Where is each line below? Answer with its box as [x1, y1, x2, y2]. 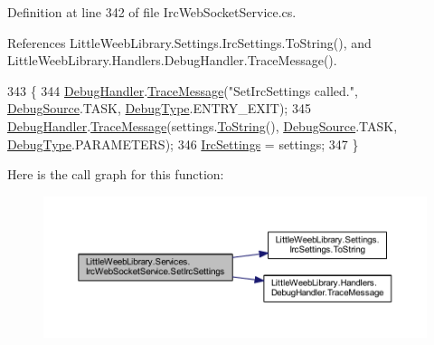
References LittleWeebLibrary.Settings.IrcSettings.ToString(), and [7, 33, 372, 52]
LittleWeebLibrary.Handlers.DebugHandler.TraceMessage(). [7, 51, 337, 70]
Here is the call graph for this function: [7, 165, 224, 184]
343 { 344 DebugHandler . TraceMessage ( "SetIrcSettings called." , [7, 81, 358, 100]
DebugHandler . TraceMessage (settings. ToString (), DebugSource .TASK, [7, 116, 398, 135]
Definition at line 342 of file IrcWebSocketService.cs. [7, 3, 297, 21]
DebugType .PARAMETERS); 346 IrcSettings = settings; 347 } [7, 134, 359, 153]
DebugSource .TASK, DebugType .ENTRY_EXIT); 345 [7, 99, 311, 118]
